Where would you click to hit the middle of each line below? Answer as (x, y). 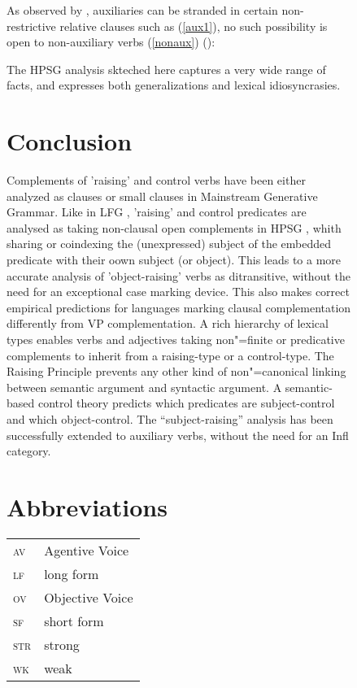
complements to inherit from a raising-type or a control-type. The (170, 355)
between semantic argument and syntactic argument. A (144, 387)
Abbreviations (87, 506)
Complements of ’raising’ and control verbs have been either (156, 180)
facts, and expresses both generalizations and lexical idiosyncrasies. (174, 85)
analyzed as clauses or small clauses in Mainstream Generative (162, 196)
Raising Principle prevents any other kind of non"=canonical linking (176, 371)
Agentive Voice (87, 550)
